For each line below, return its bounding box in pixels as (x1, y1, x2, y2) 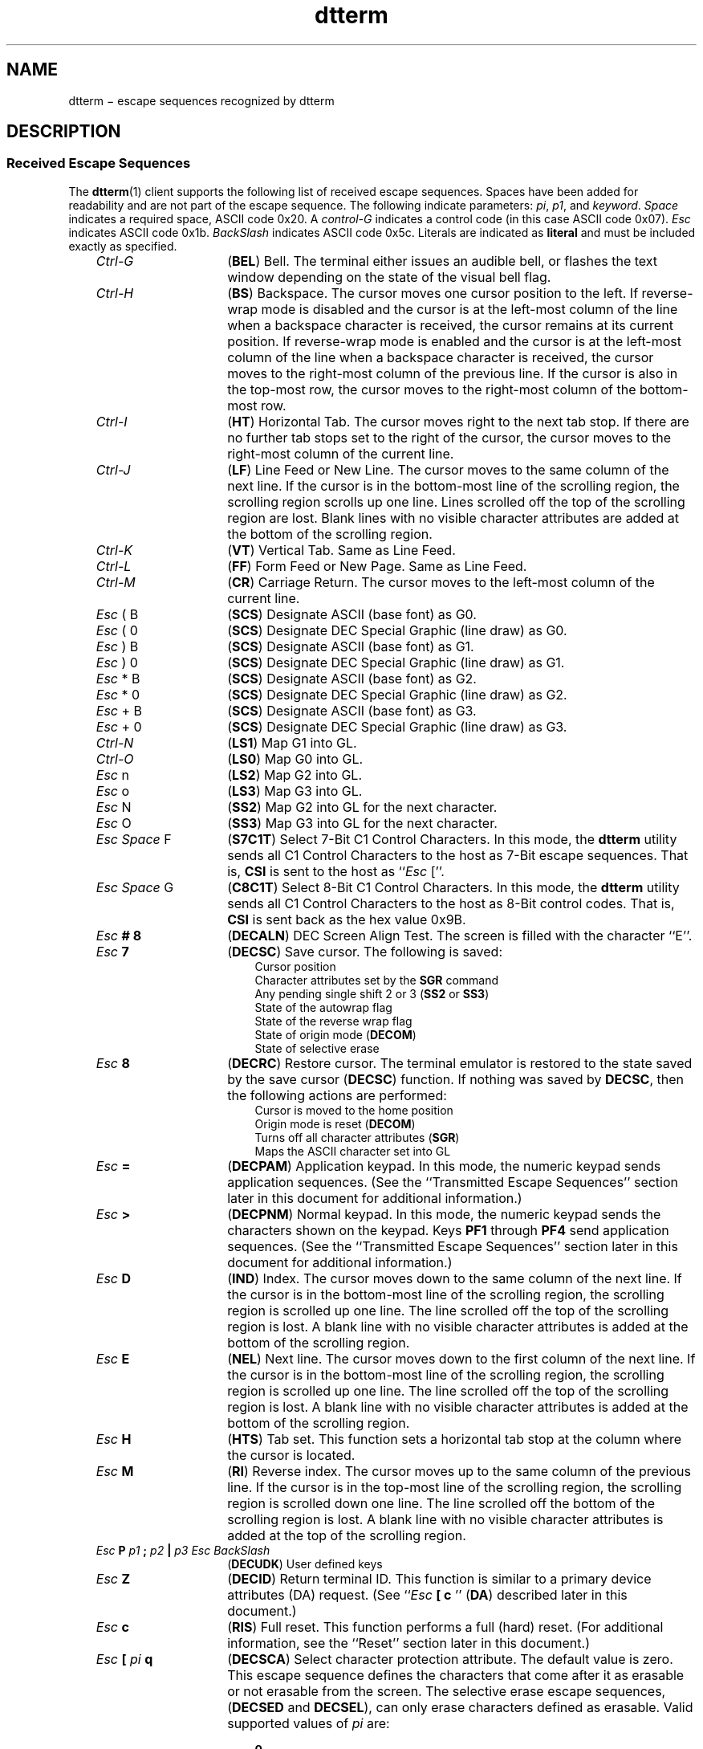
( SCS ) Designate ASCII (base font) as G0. (227, 605, 477, 622)
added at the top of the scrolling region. (227, 1527, 466, 1543)
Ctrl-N (95, 734, 134, 751)
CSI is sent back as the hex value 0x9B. (227, 911, 466, 927)
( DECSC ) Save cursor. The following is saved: (227, 943, 502, 960)
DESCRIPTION (6, 121, 121, 142)
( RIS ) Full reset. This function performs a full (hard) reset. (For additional (227, 1618, 664, 1635)
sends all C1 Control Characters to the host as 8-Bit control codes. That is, (227, 895, 675, 911)
